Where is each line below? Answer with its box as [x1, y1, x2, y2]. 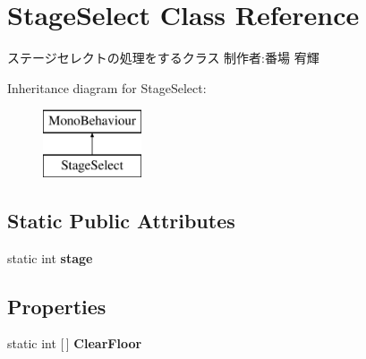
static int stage [7, 248, 93, 267]
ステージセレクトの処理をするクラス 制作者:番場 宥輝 [7, 48, 319, 67]
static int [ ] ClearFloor [7, 334, 142, 353]
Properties [7, 292, 106, 320]
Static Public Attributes [7, 206, 235, 234]
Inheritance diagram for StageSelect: [7, 78, 207, 97]
